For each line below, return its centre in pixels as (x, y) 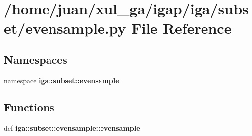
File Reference (181, 28)
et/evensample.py (65, 28)
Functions (29, 107)
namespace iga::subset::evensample (62, 80)
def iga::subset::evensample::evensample (72, 127)
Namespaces (36, 59)
